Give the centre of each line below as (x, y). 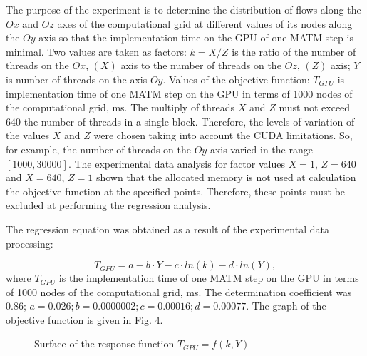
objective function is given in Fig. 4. (84, 319)
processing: (30, 243)
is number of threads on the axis (77, 79)
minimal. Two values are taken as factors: (96, 51)
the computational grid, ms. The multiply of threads (120, 107)
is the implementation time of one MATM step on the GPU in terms (209, 278)
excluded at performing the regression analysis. (108, 205)
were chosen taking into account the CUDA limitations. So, (223, 135)
